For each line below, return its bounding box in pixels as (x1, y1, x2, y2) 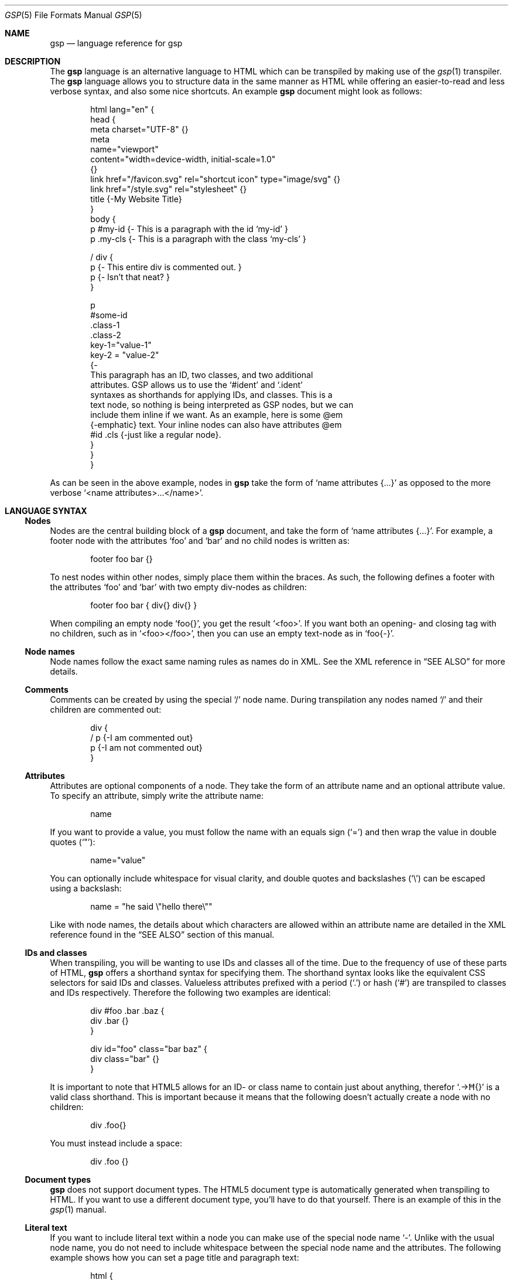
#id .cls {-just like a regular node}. (90, 430, 221, 440)
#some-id (90, 310, 128, 320)
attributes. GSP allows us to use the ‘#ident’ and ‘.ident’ (90, 380, 303, 390)
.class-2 (90, 330, 121, 340)
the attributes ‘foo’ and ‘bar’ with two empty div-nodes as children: (50, 582, 307, 592)
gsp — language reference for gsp (50, 38, 183, 48)
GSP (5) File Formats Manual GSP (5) (5, 10, 142, 20)
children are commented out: (50, 704, 162, 714)
